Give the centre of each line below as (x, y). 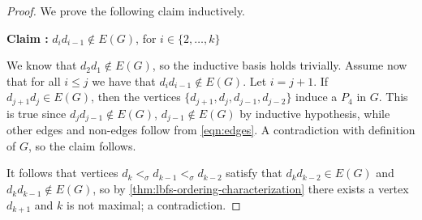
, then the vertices (136, 97)
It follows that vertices (62, 173)
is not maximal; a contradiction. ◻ (154, 204)
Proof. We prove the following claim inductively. (126, 11)
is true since (37, 113)
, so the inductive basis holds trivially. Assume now (280, 65)
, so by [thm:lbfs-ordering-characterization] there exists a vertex (251, 189)
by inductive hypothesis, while (315, 113)
